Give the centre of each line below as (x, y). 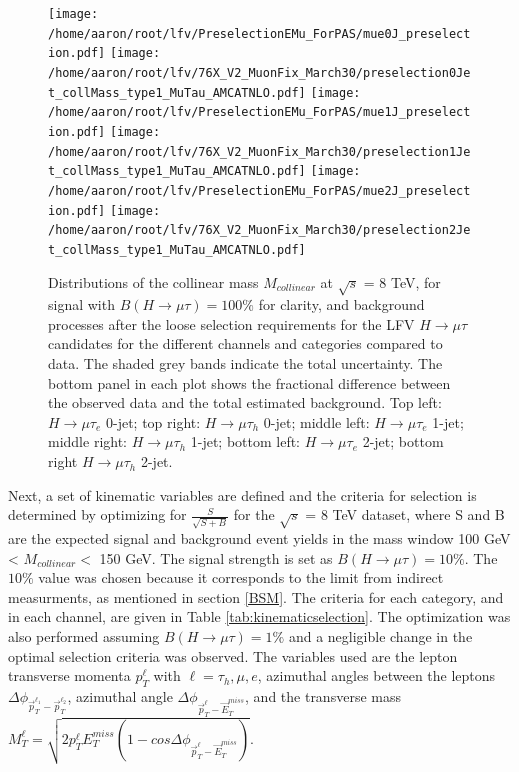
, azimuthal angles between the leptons (376, 675)
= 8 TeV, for (402, 281)
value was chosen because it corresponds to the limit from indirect (241, 577)
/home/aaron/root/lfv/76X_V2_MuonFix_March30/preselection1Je (259, 151)
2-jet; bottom (403, 441)
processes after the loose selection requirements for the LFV (231, 323)
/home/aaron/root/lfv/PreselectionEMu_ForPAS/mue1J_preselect (259, 112)
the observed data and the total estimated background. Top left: (245, 402)
